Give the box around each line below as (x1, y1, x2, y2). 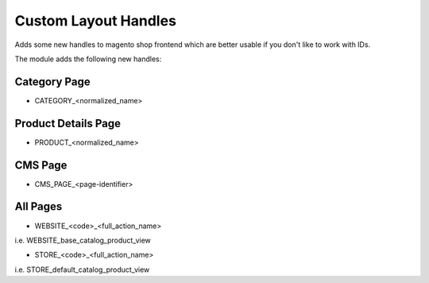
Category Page (14, 75, 91, 88)
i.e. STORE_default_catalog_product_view (14, 265, 150, 274)
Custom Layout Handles (14, 12, 176, 29)
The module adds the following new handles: (14, 54, 162, 64)
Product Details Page (14, 116, 121, 130)
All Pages (14, 200, 63, 214)
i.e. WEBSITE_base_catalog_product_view (14, 235, 151, 245)
